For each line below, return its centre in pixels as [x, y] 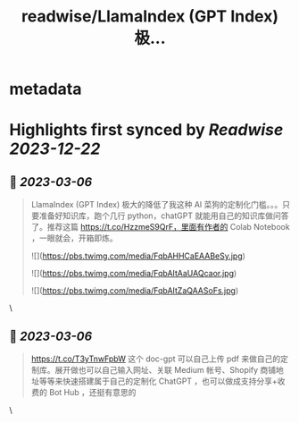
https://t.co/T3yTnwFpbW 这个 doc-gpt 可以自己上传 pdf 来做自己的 [156, 359]
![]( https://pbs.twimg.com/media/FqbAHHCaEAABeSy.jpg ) [138, 256]
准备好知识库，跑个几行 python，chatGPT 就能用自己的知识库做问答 [164, 216]
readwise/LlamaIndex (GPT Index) [150, 17]
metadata [46, 89]
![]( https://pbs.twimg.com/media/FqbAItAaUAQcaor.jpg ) [134, 274]
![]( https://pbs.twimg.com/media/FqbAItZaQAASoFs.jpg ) [135, 291]
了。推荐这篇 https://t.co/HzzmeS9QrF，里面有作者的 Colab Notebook [160, 227]
